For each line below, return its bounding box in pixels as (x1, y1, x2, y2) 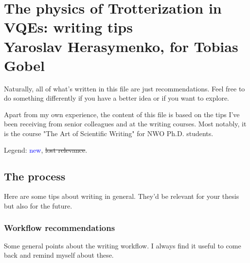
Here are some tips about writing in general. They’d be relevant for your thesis (4, 191, 239, 201)
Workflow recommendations (4, 221, 115, 233)
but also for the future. (4, 201, 72, 211)
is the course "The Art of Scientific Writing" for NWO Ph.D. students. (4, 128, 214, 139)
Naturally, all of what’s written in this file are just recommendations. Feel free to (4, 83, 245, 93)
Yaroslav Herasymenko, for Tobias (4, 36, 238, 56)
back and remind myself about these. (4, 250, 114, 260)
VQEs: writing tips (4, 17, 133, 37)
